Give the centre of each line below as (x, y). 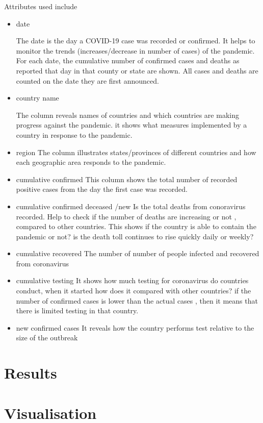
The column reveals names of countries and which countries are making (127, 115)
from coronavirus (43, 263)
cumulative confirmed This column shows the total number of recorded (127, 179)
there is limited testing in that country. (77, 310)
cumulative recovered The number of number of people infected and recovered (138, 253)
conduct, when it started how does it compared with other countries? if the (134, 291)
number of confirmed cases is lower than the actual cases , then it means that (137, 300)
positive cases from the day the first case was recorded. (102, 189)
